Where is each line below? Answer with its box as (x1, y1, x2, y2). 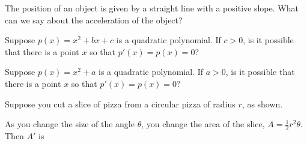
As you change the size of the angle (5, 118, 135, 130)
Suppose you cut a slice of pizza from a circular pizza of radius (5, 97, 236, 110)
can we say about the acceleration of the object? (5, 13, 183, 26)
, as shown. (242, 97, 283, 110)
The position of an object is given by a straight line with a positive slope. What (5, 2, 299, 14)
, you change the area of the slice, (141, 118, 265, 130)
